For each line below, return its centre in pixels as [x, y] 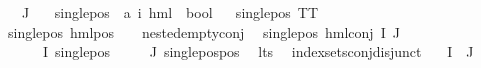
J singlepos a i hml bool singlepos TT [170, 12]
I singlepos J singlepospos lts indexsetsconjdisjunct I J [258, 51]
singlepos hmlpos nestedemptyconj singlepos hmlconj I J [204, 31]
